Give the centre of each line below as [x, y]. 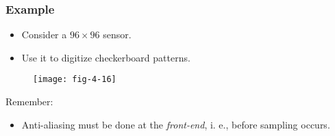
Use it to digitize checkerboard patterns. [106, 57]
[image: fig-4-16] [75, 80]
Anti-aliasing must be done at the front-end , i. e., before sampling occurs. [176, 124]
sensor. [117, 35]
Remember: [29, 101]
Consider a [44, 35]
